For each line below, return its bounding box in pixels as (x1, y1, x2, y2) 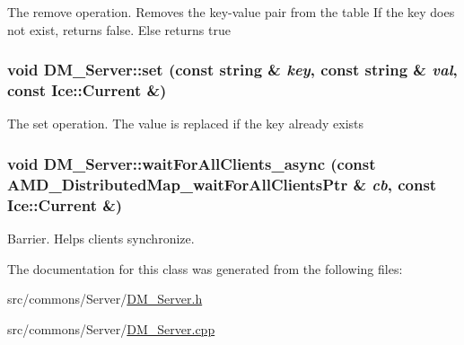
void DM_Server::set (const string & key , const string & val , (7, 58, 458, 81)
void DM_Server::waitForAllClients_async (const (7, 152, 376, 174)
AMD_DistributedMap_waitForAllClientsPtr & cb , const (7, 172, 437, 195)
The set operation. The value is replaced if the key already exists (7, 114, 364, 133)
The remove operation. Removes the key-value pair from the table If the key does (7, 3, 455, 21)
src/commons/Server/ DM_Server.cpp (7, 319, 215, 338)
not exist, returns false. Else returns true (7, 20, 231, 39)
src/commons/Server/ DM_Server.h (7, 289, 203, 308)
